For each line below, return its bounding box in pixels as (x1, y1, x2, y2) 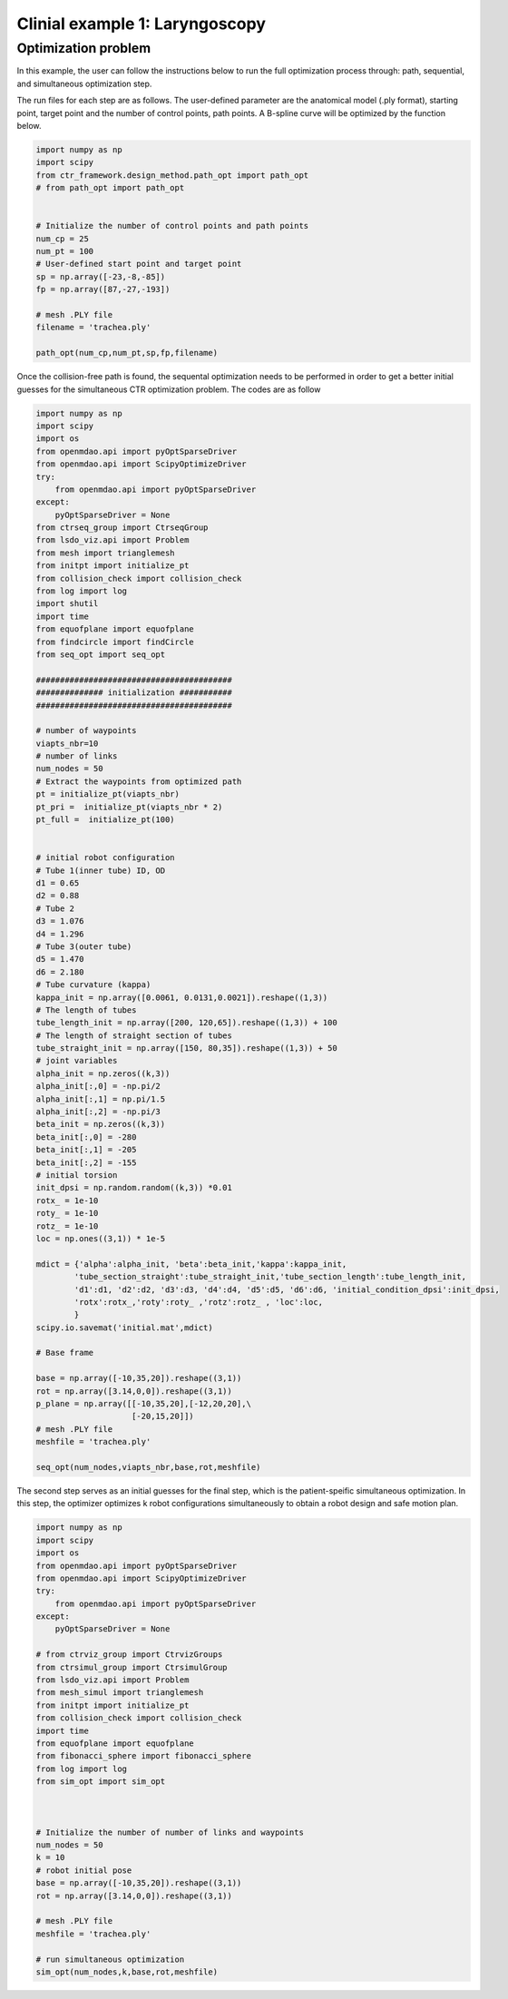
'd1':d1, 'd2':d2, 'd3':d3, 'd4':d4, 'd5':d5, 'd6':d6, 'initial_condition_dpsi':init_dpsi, (73, 1284, 501, 1295)
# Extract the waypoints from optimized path (35, 776, 242, 787)
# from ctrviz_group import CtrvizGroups (35, 1650, 223, 1660)
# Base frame (35, 1347, 94, 1358)
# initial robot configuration (35, 853, 176, 863)
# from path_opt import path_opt (35, 182, 185, 193)
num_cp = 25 (35, 233, 90, 244)
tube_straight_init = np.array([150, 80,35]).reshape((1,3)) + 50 (35, 1044, 337, 1053)
